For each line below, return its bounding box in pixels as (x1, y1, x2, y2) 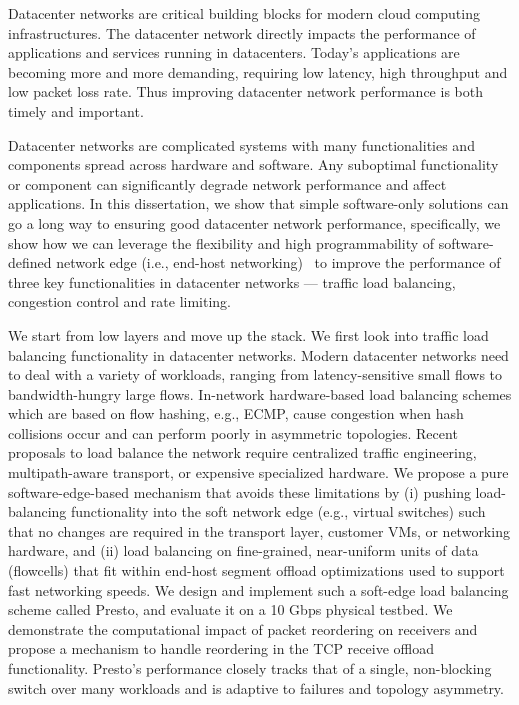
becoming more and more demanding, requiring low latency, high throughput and (8, 61, 508, 82)
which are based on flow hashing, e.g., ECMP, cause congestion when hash (8, 403, 464, 424)
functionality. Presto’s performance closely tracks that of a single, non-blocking (8, 658, 492, 678)
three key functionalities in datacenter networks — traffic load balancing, (8, 271, 456, 292)
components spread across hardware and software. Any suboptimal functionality (8, 154, 499, 175)
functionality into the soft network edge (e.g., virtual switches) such (71, 501, 486, 522)
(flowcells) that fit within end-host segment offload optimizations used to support (8, 560, 505, 581)
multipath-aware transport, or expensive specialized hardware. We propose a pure (8, 462, 509, 483)
